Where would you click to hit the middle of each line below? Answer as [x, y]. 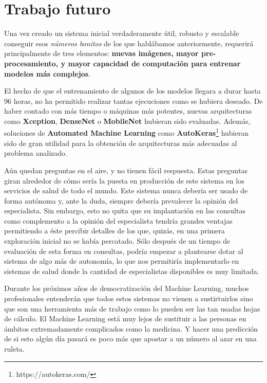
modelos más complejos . [47, 73]
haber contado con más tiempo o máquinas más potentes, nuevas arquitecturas [128, 111]
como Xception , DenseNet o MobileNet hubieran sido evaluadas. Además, [127, 121]
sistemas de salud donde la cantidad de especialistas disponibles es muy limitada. [132, 271]
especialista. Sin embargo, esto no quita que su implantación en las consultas [125, 211]
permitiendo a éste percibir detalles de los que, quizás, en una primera [115, 231]
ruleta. [14, 349]
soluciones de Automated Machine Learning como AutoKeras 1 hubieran [127, 132]
